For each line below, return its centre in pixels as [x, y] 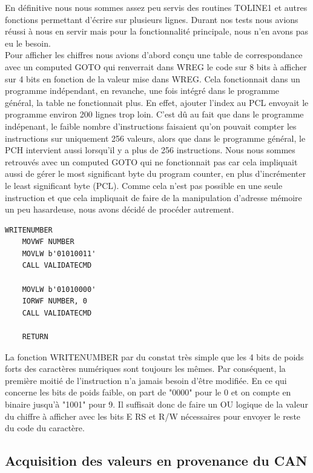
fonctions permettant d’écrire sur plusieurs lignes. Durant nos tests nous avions [152, 19]
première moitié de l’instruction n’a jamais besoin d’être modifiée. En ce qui [146, 380]
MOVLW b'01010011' [59, 253]
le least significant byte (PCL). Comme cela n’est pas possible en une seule [144, 185]
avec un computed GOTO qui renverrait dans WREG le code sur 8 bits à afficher [156, 66]
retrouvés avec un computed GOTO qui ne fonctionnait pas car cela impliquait [151, 161]
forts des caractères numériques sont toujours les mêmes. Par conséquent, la [145, 369]
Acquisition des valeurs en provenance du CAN [156, 461]
